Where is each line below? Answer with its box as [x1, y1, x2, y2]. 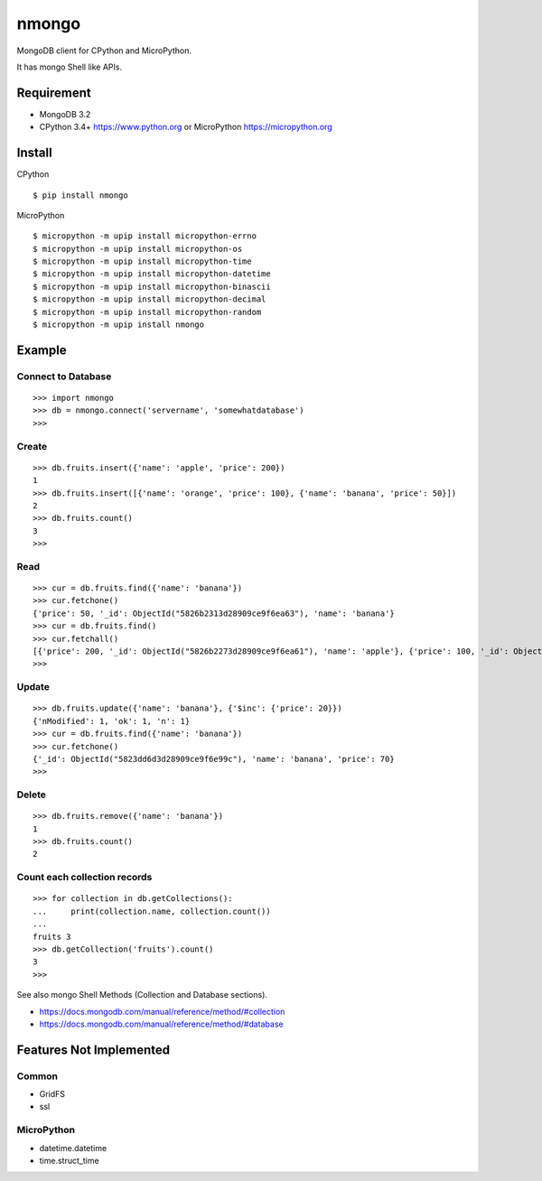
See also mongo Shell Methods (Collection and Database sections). [16, 990, 268, 1000]
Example [16, 342, 67, 358]
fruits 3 [33, 931, 71, 942]
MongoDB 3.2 [39, 108, 91, 119]
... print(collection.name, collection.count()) [33, 906, 271, 916]
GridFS [39, 1089, 66, 1100]
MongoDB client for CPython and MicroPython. [16, 45, 192, 56]
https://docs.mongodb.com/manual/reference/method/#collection [39, 1006, 285, 1017]
